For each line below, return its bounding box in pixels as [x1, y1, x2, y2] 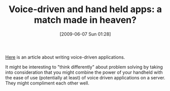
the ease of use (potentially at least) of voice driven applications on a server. [5, 74, 165, 80]
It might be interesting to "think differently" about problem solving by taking [5, 64, 163, 70]
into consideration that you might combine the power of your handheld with [5, 69, 163, 75]
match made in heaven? [33, 14, 137, 26]
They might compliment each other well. [5, 80, 90, 86]
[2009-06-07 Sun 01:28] [59, 31, 111, 37]
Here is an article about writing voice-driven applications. [5, 54, 125, 60]
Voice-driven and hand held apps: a [8, 4, 162, 15]
